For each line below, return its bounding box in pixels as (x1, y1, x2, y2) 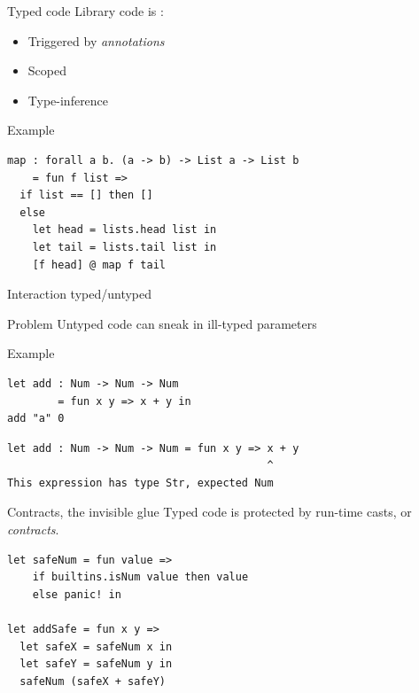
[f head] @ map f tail (32, 258, 166, 271)
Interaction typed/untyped (7, 284, 152, 303)
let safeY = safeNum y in (19, 658, 173, 671)
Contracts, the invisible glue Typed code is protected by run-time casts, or (7, 502, 412, 521)
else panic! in (32, 588, 121, 601)
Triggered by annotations (27, 31, 165, 50)
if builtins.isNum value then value (32, 571, 249, 584)
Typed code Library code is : (7, 2, 164, 19)
